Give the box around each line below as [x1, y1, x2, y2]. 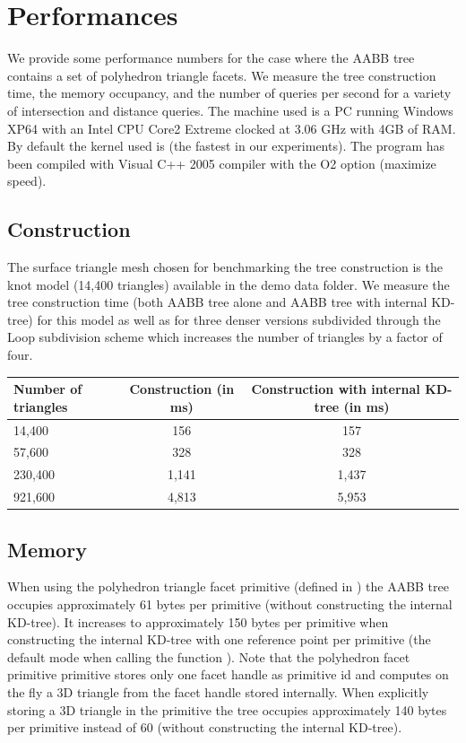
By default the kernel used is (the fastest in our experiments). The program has [7, 136, 445, 155]
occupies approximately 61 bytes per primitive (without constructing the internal [7, 595, 453, 613]
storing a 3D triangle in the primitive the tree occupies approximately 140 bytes [7, 700, 447, 719]
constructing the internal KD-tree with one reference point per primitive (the [7, 630, 431, 649]
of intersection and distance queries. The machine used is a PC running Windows [7, 101, 453, 119]
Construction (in [129, 380, 235, 398]
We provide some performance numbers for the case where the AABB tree [7, 48, 415, 67]
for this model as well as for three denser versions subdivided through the [37, 310, 441, 328]
